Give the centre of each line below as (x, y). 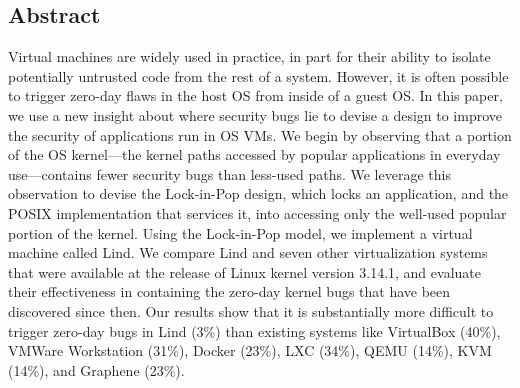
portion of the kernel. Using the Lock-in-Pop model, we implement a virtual (240, 232)
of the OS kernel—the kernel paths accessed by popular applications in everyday (254, 154)
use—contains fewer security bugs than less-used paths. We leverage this (229, 173)
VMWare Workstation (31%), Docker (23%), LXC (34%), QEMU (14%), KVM (250, 350)
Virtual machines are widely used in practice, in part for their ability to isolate (249, 56)
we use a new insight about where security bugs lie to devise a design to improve (255, 114)
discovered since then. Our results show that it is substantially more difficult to (251, 310)
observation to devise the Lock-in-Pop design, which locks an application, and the (258, 193)
